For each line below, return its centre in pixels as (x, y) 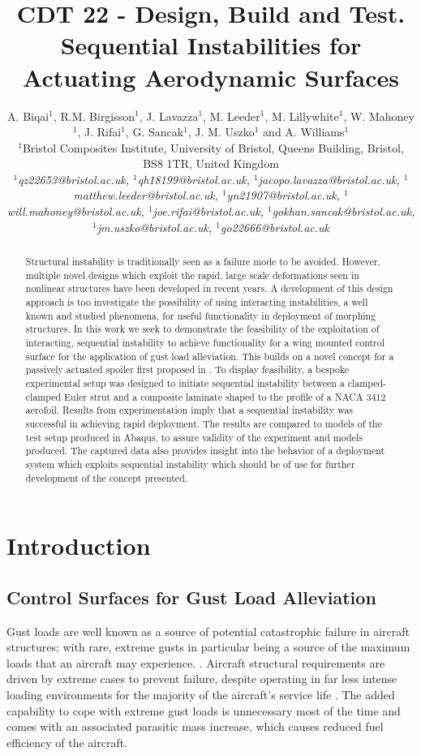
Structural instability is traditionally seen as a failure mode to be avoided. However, (203, 262)
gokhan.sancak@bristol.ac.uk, (344, 211)
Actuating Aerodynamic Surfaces (211, 77)
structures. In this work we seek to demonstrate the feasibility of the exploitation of (202, 329)
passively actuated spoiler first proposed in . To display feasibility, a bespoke (187, 369)
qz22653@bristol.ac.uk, (74, 179)
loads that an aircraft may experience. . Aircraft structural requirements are (196, 662)
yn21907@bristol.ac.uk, (283, 195)
